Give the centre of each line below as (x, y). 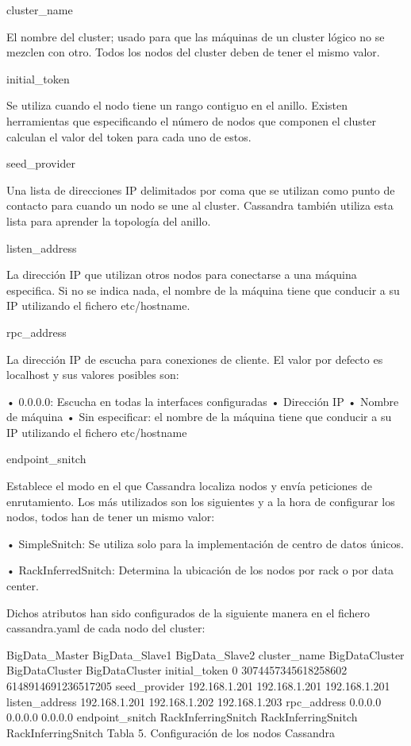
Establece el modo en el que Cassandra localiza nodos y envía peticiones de (190, 486)
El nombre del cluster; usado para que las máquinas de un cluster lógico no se (196, 36)
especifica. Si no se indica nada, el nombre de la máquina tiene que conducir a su (203, 290)
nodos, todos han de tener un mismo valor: (111, 517)
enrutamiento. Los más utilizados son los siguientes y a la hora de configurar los (201, 501)
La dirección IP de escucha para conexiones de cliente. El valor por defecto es (195, 359)
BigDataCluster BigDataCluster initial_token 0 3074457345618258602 (177, 670)
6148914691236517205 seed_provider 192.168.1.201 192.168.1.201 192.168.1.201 (198, 686)
